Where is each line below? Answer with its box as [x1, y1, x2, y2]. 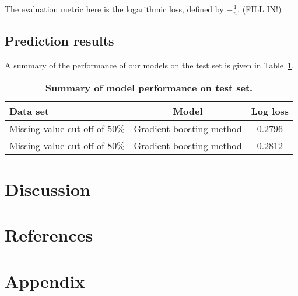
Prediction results [5, 32, 114, 50]
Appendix [5, 269, 85, 292]
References [5, 223, 93, 247]
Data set [9, 104, 50, 118]
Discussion [5, 177, 90, 201]
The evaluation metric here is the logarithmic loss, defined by [5, 3, 224, 15]
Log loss [251, 104, 289, 118]
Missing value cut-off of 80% [9, 138, 125, 152]
